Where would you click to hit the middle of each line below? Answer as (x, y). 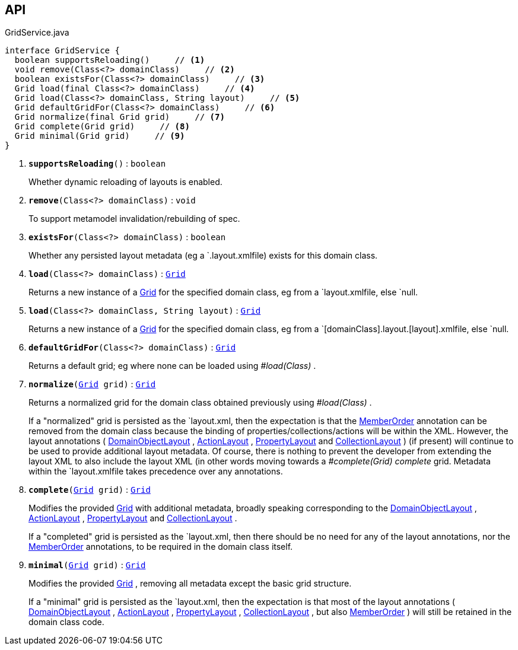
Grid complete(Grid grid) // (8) (102, 127)
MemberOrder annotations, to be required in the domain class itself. (161, 547)
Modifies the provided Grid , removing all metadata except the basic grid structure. (190, 584)
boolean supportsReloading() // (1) (110, 60)
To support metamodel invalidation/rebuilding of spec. (134, 219)
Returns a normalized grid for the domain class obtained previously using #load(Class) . (200, 403)
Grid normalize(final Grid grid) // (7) (120, 117)
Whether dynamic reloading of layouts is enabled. (125, 182)
